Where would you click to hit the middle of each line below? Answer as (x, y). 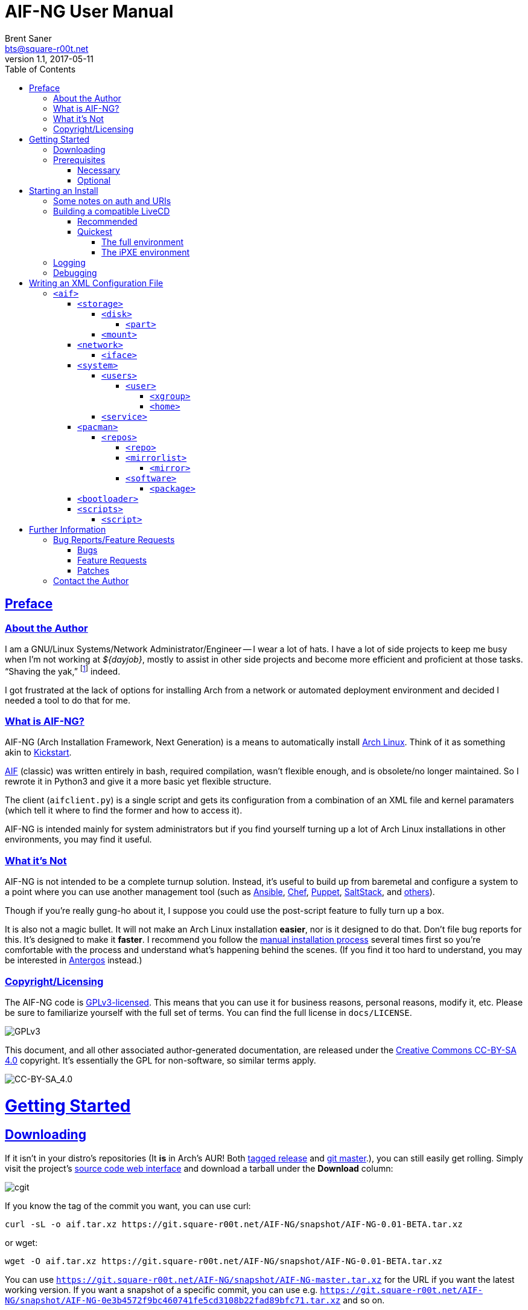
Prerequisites (79, 159)
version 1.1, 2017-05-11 (49, 59)
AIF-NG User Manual (89, 11)
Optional (94, 180)
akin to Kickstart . (38, 753)
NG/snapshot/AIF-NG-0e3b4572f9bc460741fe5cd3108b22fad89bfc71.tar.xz (173, 1300)
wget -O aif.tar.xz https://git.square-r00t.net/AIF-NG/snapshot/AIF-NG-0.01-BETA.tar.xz (224, 1261)
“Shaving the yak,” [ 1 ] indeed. (63, 670)
